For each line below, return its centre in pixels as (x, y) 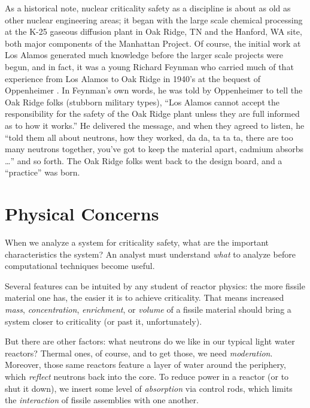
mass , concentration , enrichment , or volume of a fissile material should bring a (148, 309)
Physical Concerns (82, 214)
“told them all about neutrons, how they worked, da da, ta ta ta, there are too (149, 137)
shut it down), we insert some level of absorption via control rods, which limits (149, 388)
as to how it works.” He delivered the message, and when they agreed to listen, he (155, 125)
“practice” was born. (42, 172)
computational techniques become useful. (80, 266)
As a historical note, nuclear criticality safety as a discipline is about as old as (148, 8)
